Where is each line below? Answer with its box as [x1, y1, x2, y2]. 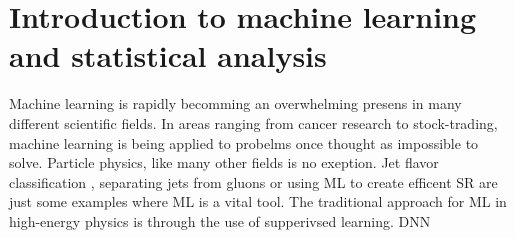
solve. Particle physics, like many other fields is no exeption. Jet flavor [9, 152, 439, 173]
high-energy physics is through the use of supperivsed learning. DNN [9, 210, 431, 231]
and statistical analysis [9, 35, 327, 76]
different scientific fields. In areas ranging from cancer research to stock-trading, [9, 112, 498, 133]
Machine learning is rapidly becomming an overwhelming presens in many [9, 93, 462, 114]
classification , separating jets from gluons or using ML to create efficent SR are [9, 171, 498, 192]
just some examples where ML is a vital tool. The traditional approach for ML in [9, 191, 507, 212]
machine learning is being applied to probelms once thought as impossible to [9, 132, 479, 153]
